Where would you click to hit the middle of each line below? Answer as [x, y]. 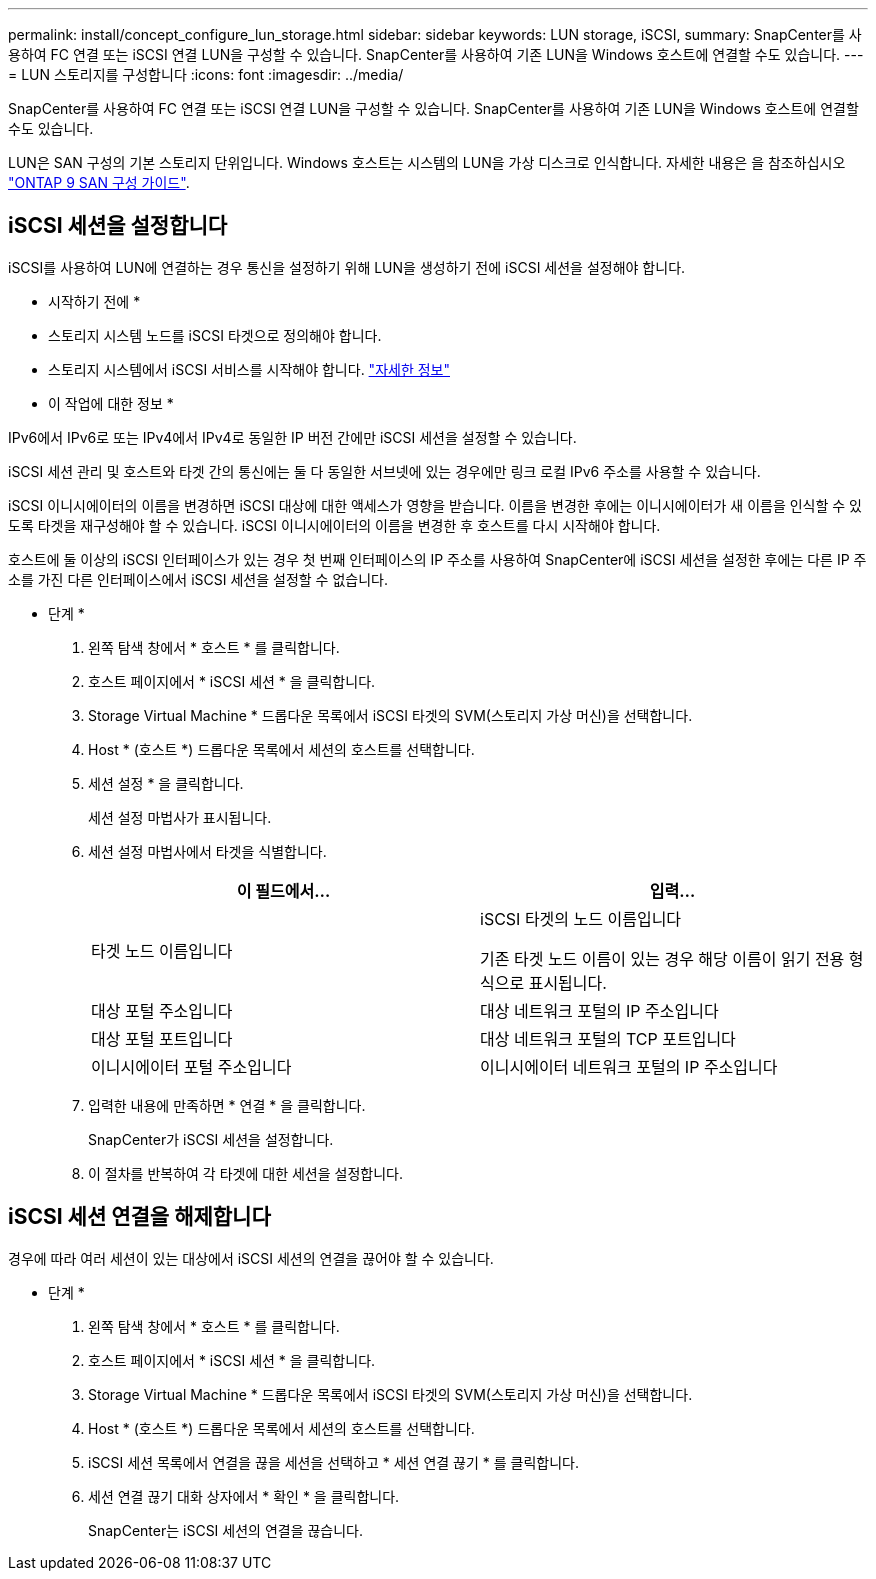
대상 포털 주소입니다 [162, 1010]
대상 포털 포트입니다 [162, 1038]
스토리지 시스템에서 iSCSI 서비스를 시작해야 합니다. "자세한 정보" [249, 369]
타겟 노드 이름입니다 [162, 950]
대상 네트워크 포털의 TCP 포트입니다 [608, 1038]
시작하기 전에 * [94, 301]
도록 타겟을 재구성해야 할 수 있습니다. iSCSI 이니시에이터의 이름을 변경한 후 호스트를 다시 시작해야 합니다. [334, 525]
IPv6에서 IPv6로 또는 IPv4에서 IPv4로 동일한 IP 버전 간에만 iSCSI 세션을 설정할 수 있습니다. [292, 437]
